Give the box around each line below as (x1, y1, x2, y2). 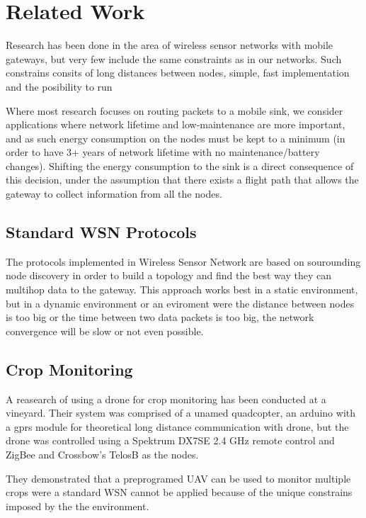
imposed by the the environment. (6, 498, 149, 513)
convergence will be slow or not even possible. (6, 323, 204, 338)
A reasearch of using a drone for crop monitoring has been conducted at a (6, 391, 326, 406)
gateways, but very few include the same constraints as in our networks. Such (6, 51, 342, 66)
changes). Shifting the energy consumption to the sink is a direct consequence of (6, 158, 354, 173)
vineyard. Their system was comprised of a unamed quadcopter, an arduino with (6, 405, 356, 420)
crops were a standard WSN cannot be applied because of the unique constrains (6, 485, 353, 500)
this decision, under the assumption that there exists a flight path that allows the (6, 172, 359, 187)
